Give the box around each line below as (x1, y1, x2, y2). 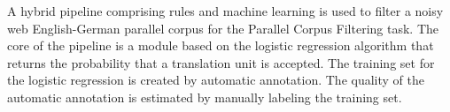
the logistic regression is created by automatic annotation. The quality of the (7, 71, 424, 89)
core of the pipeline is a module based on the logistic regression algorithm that (7, 36, 434, 55)
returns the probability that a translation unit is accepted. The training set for (7, 53, 435, 71)
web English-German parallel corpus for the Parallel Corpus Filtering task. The (7, 19, 439, 37)
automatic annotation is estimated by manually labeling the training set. (7, 87, 402, 106)
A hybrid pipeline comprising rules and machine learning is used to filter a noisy (7, 2, 444, 19)
